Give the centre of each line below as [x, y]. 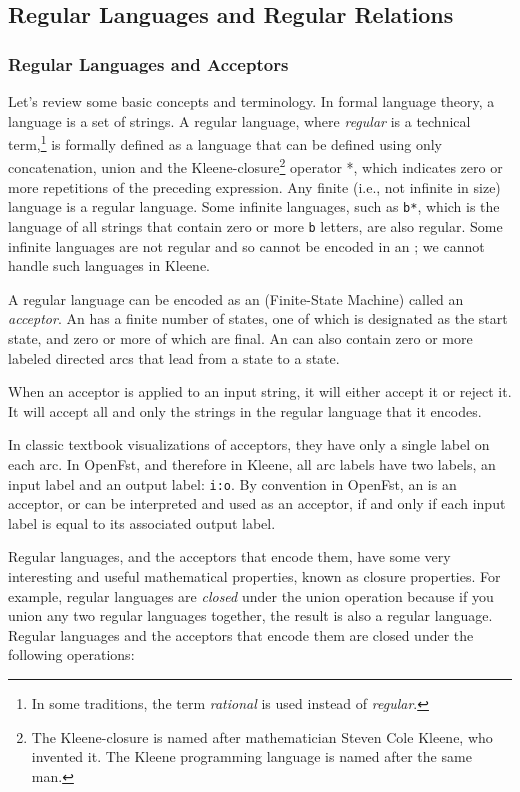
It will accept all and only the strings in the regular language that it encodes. [245, 410]
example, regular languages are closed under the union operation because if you [251, 595]
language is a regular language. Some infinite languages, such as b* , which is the [254, 206]
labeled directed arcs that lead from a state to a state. [174, 357]
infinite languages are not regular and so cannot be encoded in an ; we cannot [246, 245]
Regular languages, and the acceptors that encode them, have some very [229, 556]
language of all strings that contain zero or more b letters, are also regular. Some [255, 225]
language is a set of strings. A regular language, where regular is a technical [239, 120]
